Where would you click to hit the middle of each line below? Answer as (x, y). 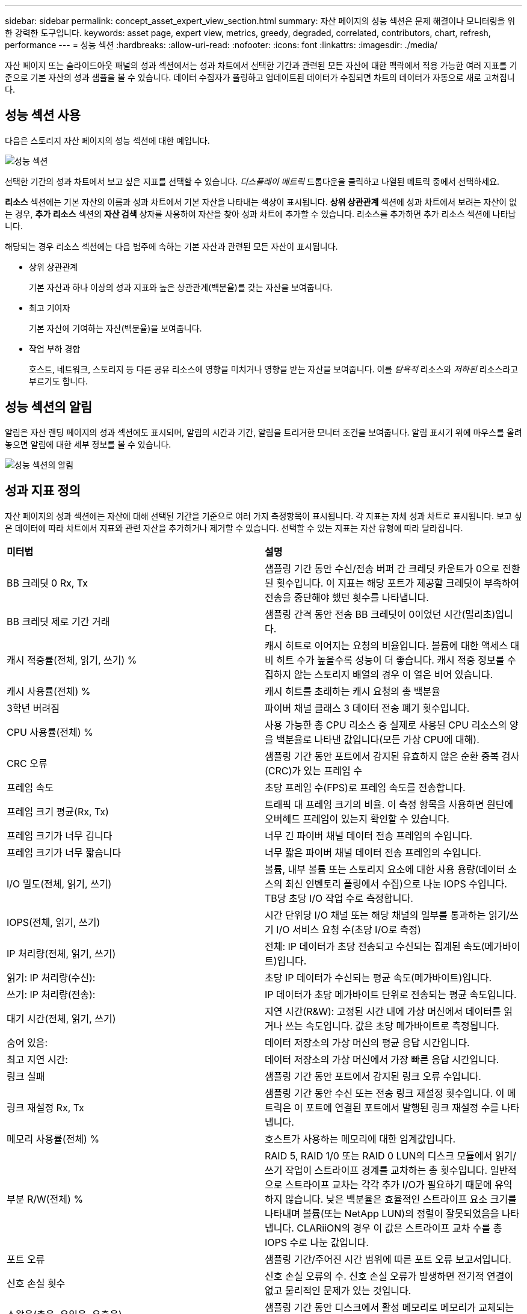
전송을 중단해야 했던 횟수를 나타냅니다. (347, 597)
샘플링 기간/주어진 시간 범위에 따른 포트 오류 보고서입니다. (388, 1259)
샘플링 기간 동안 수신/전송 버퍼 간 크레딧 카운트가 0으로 (382, 568)
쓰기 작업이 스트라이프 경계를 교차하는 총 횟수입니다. (376, 1170)
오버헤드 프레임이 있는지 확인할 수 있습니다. (357, 819)
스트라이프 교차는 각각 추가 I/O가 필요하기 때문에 (388, 1184)
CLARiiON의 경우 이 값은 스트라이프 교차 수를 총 (399, 1228)
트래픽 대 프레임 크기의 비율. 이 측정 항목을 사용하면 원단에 (389, 804)
